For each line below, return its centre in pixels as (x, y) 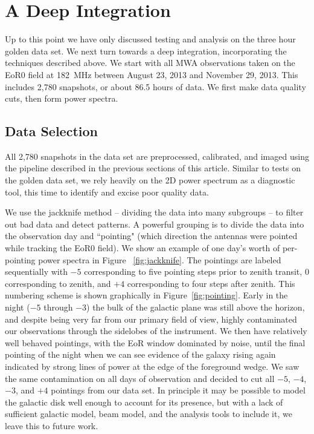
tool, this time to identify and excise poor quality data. (107, 192)
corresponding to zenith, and (58, 283)
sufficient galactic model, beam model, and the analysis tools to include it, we (149, 414)
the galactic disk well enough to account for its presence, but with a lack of (144, 402)
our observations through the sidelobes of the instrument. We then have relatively (156, 331)
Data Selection (51, 131)
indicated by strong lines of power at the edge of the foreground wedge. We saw (152, 366)
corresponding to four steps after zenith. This (211, 283)
